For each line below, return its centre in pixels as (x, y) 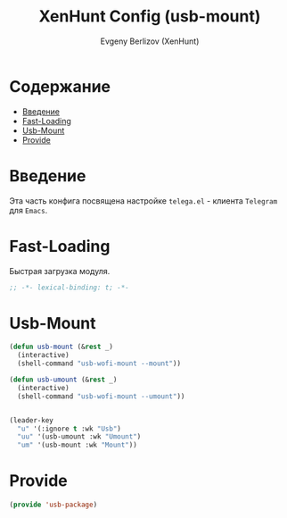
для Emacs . (29, 210)
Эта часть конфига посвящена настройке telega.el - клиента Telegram (143, 201)
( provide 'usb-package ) (53, 505)
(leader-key (31, 420)
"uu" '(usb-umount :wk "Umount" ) (79, 437)
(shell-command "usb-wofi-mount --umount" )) (101, 396)
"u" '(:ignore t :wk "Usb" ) (70, 429)
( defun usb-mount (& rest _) (61, 347)
